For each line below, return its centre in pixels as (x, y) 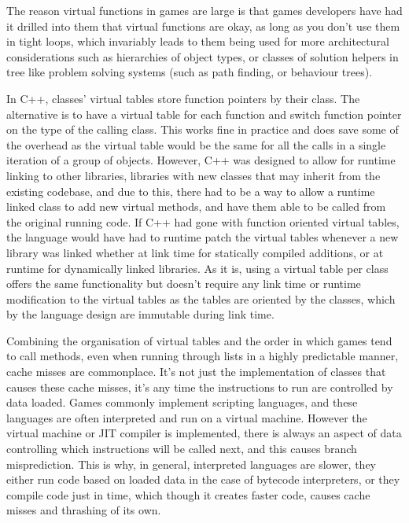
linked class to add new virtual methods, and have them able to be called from (196, 206)
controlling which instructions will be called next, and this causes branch (182, 449)
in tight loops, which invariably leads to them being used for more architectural (198, 41)
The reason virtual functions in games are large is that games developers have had (204, 10)
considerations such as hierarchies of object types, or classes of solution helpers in (203, 56)
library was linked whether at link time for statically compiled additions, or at (195, 252)
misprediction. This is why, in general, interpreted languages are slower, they (192, 464)
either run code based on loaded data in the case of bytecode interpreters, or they (203, 479)
